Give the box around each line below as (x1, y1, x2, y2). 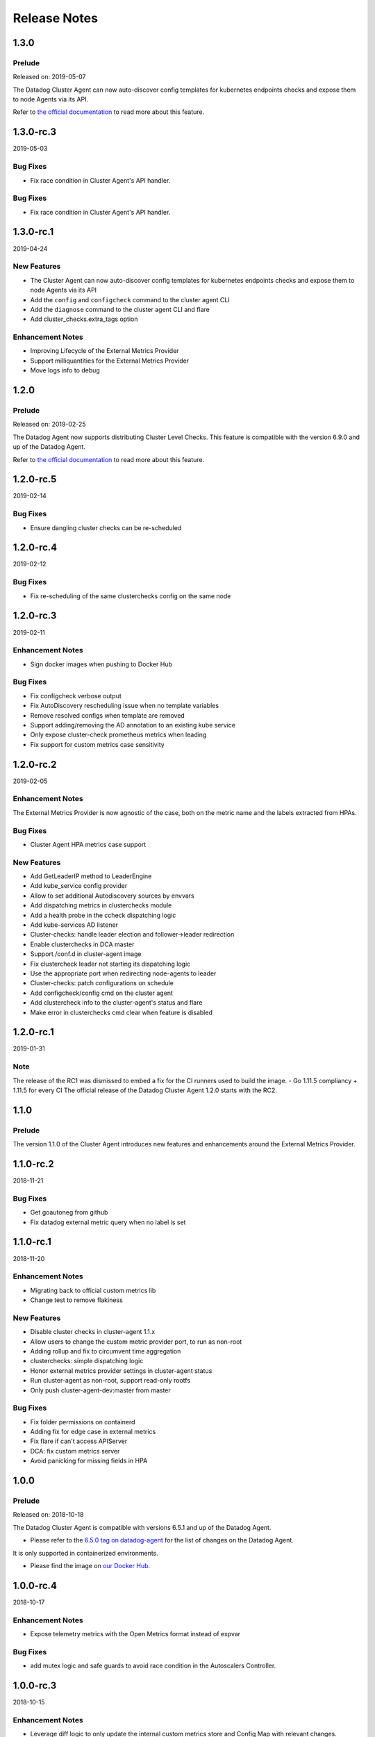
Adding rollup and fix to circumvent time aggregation (30, 1347, 181, 1355)
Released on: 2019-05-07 (12, 73, 86, 81)
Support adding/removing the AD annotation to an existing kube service (30, 721, 236, 729)
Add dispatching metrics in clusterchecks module (30, 901, 172, 909)
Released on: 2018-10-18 (12, 1510, 84, 1519)
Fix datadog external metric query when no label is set (30, 1218, 186, 1226)
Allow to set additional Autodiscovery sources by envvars (30, 891, 194, 900)
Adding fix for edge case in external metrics (30, 1428, 156, 1436)
